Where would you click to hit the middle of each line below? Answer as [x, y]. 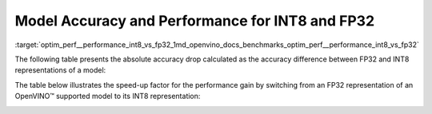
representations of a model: [60, 70]
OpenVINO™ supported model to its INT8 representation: [108, 96]
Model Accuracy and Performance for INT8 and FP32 [195, 21]
